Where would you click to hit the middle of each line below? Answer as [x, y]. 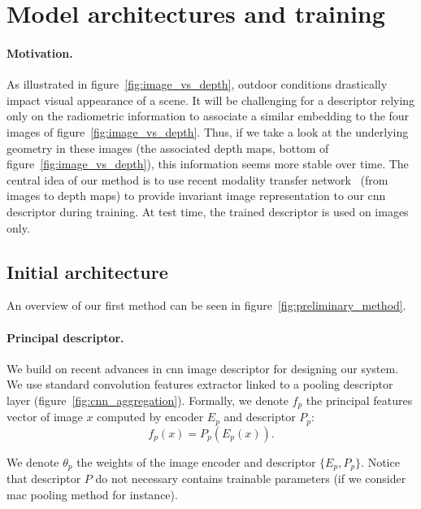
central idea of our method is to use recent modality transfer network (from [197, 179]
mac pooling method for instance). [92, 494]
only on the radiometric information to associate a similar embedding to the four [208, 116]
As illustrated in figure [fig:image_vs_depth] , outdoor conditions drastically [197, 84]
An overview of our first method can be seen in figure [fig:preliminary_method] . [206, 305]
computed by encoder [150, 417]
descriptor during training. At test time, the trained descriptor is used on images [208, 211]
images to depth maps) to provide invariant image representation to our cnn [196, 196]
